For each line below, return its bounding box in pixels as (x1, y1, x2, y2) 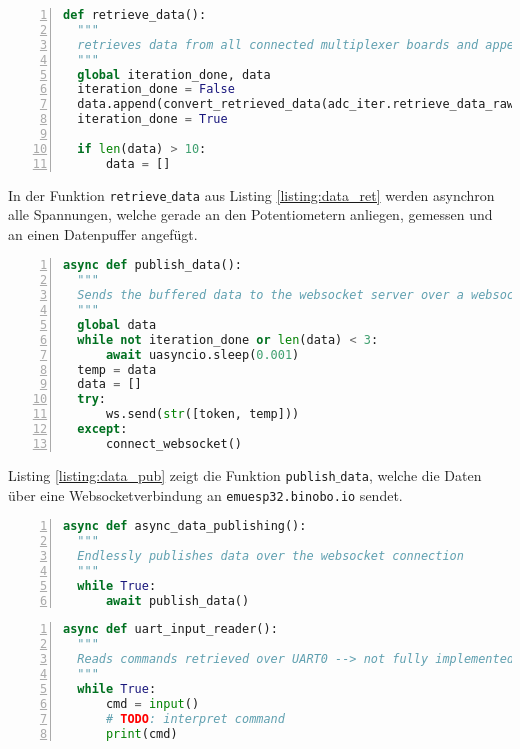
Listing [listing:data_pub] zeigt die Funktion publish (8, 464, 336, 485)
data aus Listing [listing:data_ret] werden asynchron (171, 184, 495, 205)
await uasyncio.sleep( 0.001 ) (105, 347, 300, 362)
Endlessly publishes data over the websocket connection (77, 548, 464, 563)
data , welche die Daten (340, 464, 482, 485)
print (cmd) (105, 726, 178, 741)
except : (77, 422, 128, 437)
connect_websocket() (105, 436, 242, 451)
